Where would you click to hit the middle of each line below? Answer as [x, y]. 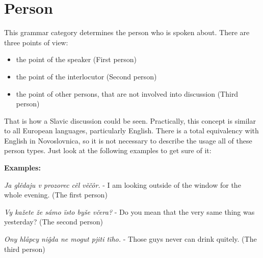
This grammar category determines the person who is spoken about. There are [127, 32]
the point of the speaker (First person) [76, 59]
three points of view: [36, 42]
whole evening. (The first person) [56, 195]
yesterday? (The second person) [54, 222]
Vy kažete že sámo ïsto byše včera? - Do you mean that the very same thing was [129, 211]
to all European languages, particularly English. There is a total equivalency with [131, 131]
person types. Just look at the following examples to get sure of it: [108, 150]
